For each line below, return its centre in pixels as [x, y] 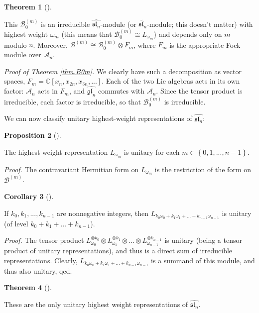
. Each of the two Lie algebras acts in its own [171, 81]
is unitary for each [152, 152]
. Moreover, [50, 45]
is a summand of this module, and [203, 260]
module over [23, 54]
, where [145, 45]
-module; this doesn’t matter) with [200, 24]
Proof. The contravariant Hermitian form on [71, 169]
